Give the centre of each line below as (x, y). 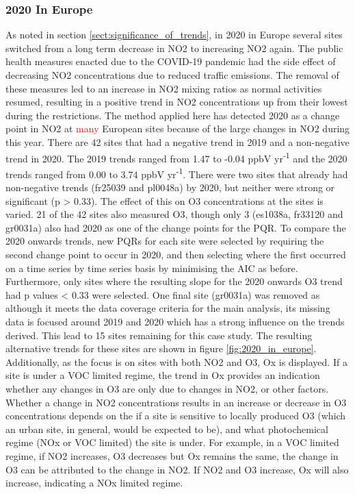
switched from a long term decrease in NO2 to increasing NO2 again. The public (174, 48)
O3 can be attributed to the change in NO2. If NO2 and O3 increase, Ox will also (177, 469)
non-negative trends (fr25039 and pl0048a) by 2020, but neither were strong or (170, 187)
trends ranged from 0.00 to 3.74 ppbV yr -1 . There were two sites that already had (177, 173)
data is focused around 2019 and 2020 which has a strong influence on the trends (175, 321)
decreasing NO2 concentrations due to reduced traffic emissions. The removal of (172, 75)
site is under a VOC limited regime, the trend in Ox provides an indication (163, 375)
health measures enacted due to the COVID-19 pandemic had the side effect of (171, 61)
